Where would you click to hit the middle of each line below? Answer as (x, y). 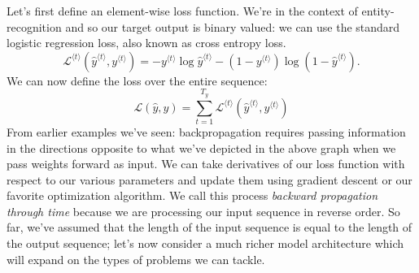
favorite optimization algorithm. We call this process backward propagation (192, 195)
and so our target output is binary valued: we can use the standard (233, 26)
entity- (378, 11)
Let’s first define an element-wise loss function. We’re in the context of (182, 11)
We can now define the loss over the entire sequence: (137, 80)
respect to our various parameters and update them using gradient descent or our (209, 179)
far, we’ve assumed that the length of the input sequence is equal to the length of (209, 227)
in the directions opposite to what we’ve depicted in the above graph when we (201, 147)
